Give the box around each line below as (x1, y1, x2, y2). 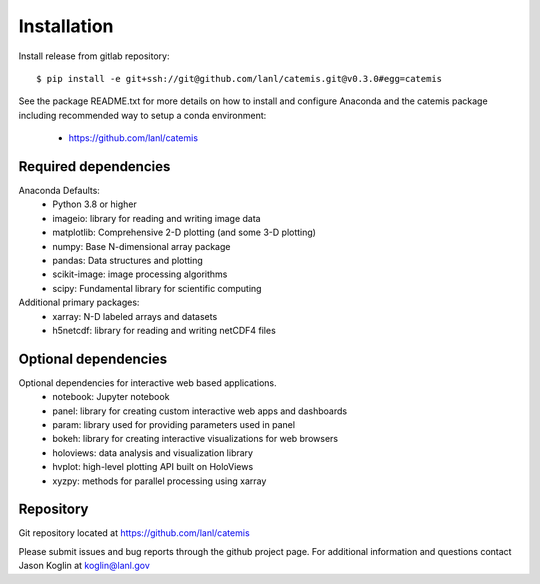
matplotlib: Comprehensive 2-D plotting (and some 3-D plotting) (52, 226, 317, 239)
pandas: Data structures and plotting (52, 254, 204, 266)
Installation (18, 15, 114, 37)
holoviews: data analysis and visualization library (52, 446, 254, 459)
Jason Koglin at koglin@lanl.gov (18, 560, 150, 572)
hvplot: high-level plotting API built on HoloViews (52, 461, 254, 473)
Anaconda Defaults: (18, 185, 100, 197)
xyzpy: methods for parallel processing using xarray (52, 475, 267, 487)
